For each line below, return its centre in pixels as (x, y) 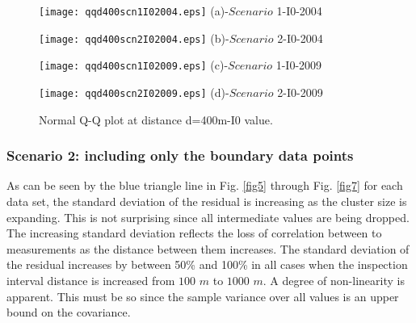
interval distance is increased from (91, 280)
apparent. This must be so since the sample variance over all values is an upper (203, 296)
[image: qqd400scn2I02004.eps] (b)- (134, 38)
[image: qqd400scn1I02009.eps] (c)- (134, 65)
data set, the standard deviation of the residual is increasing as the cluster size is (207, 201)
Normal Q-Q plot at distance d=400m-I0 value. (156, 119)
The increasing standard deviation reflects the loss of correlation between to (194, 233)
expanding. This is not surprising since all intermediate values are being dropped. (208, 217)
